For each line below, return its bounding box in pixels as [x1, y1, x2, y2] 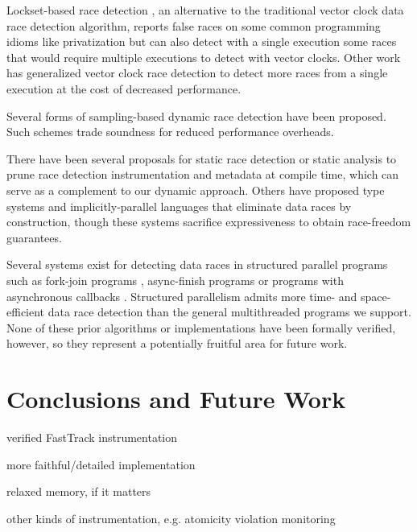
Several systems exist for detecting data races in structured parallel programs [6, 256, 388, 273]
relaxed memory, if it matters [6, 483, 151, 500]
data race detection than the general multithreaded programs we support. [47, 303, 411, 320]
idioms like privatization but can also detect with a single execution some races [6, 33, 397, 50]
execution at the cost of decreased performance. [6, 80, 242, 97]
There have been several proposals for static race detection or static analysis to [6, 150, 397, 167]
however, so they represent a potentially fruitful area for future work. [6, 335, 348, 352]
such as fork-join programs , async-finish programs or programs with [6, 271, 344, 288]
